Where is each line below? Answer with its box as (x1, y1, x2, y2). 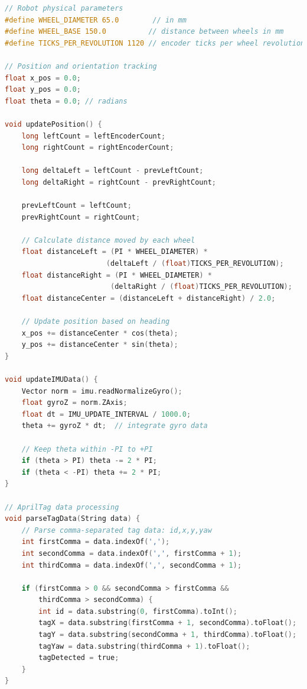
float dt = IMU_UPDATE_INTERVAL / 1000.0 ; (21, 410, 191, 418)
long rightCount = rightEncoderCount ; (21, 143, 174, 152)
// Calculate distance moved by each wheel (21, 236, 195, 244)
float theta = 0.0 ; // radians (5, 96, 128, 105)
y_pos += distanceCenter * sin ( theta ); (21, 340, 178, 349)
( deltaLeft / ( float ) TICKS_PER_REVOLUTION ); (106, 259, 284, 268)
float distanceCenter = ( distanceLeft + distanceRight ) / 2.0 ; (21, 294, 276, 302)
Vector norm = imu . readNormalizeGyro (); (21, 387, 182, 395)
